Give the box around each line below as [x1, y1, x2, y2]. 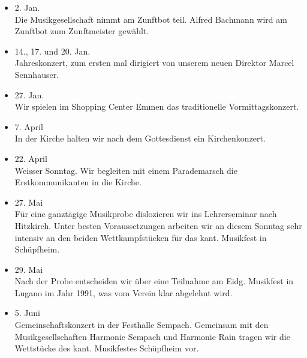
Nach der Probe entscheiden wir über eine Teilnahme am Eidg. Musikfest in [14, 275, 294, 287]
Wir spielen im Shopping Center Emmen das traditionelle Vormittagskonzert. [14, 100, 299, 113]
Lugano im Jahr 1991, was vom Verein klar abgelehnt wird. [14, 286, 233, 299]
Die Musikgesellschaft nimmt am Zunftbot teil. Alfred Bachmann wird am [14, 13, 287, 25]
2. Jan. [14, 1, 40, 13]
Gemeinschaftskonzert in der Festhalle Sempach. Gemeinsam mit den [14, 318, 269, 331]
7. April [14, 120, 43, 133]
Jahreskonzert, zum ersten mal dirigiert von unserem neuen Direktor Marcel [14, 56, 294, 69]
